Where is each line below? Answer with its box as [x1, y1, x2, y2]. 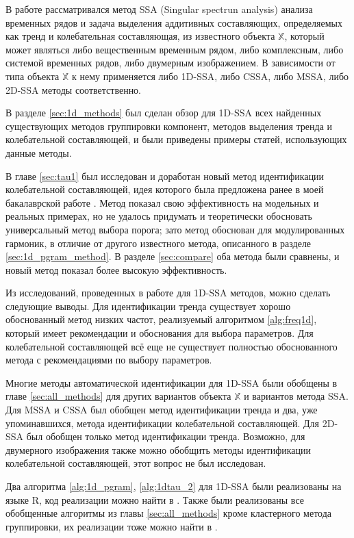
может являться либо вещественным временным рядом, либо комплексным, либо [5, 42, 344, 56]
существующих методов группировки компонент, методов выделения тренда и [5, 118, 332, 133]
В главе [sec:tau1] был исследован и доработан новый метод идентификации [5, 168, 325, 183]
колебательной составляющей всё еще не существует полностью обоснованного [5, 339, 338, 353]
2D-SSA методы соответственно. [5, 82, 142, 97]
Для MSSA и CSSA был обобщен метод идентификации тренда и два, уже [5, 402, 318, 417]
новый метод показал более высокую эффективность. [5, 262, 227, 277]
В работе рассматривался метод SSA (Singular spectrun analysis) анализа [5, 2, 313, 16]
